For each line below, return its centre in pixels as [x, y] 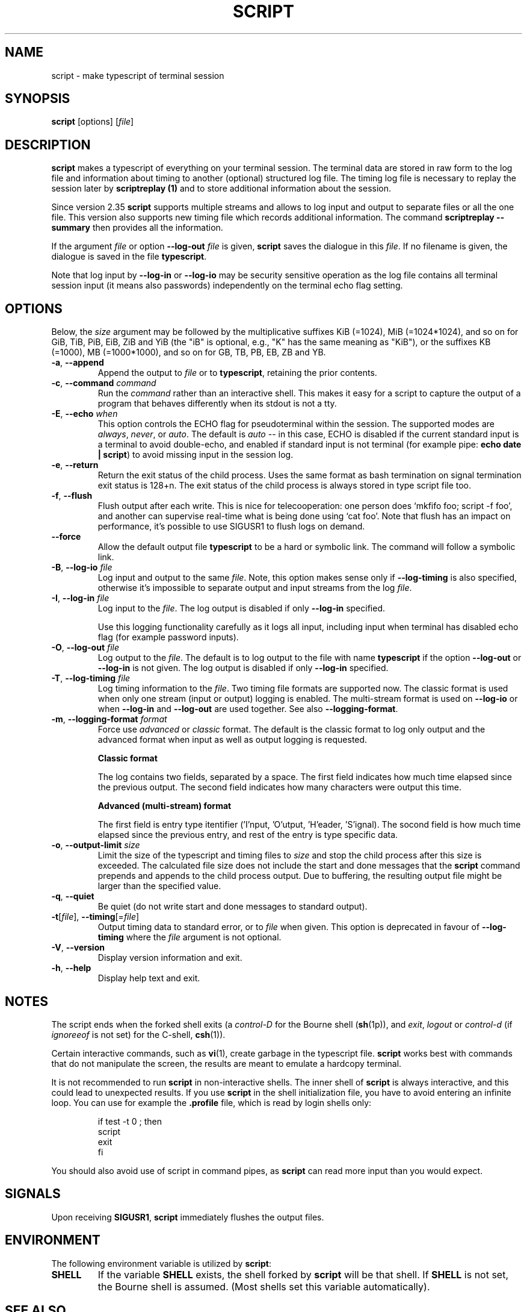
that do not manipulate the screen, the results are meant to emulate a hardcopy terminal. [227, 1063]
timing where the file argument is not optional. [190, 937]
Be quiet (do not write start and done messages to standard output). [233, 907]
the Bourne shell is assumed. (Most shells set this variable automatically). [264, 1286]
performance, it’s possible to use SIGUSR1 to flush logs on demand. [231, 526]
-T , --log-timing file [91, 678]
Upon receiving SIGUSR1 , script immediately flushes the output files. [188, 1217]
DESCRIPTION [48, 145]
